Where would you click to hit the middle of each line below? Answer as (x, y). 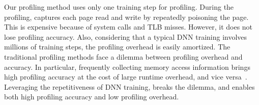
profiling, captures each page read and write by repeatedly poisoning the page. (126, 17)
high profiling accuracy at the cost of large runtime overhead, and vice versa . (126, 77)
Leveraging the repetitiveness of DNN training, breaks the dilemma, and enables (129, 86)
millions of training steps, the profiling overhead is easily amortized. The (117, 47)
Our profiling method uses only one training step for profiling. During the (119, 7)
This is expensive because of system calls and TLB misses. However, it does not (128, 27)
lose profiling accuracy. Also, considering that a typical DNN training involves (126, 36)
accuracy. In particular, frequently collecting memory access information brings (127, 67)
